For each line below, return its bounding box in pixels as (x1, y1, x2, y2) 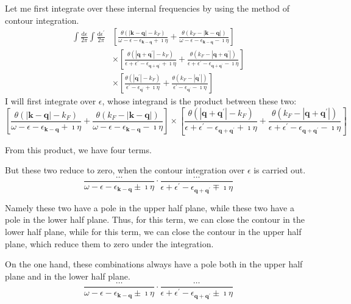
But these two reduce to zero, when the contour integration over (5, 164, 245, 176)
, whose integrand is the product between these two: (102, 95, 297, 107)
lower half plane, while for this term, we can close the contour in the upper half (5, 225, 302, 238)
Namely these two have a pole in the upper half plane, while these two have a (5, 201, 294, 214)
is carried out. (253, 164, 306, 176)
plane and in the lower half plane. (5, 269, 130, 282)
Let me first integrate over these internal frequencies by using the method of (5, 2, 289, 14)
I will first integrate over (5, 95, 96, 107)
